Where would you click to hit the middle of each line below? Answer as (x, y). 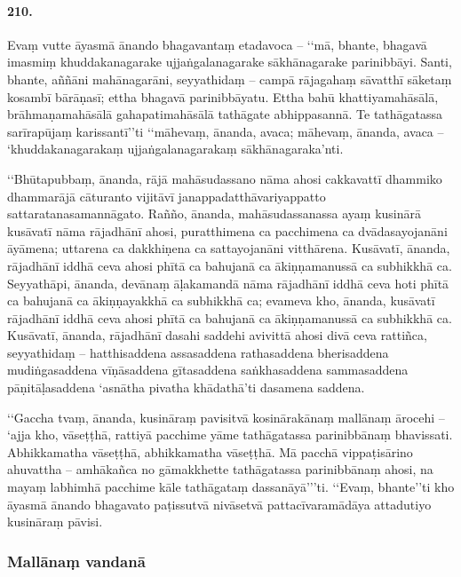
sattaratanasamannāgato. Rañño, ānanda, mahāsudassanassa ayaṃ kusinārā (215, 213)
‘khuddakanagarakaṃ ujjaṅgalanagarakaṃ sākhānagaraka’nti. (175, 149)
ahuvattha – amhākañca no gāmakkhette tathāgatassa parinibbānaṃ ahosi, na (220, 469)
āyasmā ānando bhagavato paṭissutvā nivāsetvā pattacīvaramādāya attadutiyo (219, 504)
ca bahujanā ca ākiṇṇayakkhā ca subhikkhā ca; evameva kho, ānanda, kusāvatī (221, 300)
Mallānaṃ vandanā (76, 561)
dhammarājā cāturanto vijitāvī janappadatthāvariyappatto (167, 196)
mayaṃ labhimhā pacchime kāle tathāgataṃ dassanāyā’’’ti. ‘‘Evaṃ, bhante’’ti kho (231, 487)
